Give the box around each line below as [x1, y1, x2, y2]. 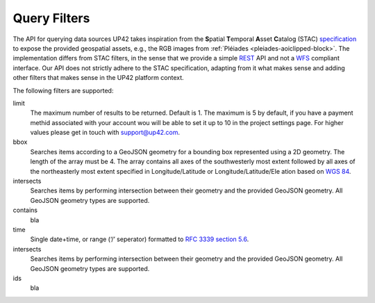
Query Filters [12, 10, 90, 26]
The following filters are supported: [12, 86, 114, 95]
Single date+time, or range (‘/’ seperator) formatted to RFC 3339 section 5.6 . [30, 235, 249, 243]
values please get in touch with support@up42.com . [30, 129, 181, 137]
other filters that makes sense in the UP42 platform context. [12, 74, 184, 82]
